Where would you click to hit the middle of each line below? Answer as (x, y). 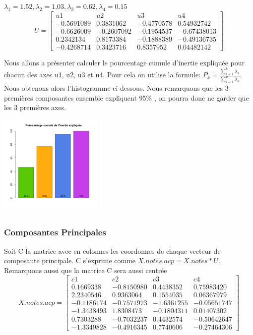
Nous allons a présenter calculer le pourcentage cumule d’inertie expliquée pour (125, 62)
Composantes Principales (55, 232)
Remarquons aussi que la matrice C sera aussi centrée (86, 270)
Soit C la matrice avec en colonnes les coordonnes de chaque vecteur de (112, 251)
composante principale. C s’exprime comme (70, 260)
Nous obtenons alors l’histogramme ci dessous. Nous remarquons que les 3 (116, 88)
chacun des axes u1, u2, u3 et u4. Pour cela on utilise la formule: (102, 75)
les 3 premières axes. (35, 107)
